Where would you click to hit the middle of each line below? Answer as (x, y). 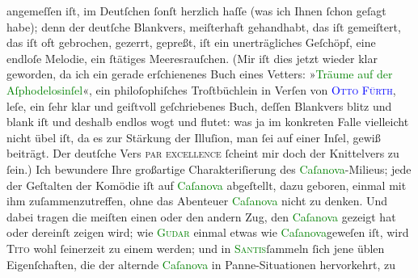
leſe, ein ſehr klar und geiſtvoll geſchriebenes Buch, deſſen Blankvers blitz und (199, 105)
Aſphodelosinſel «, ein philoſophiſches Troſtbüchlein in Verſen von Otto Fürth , (201, 89)
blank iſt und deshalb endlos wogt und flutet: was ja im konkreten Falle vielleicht (208, 122)
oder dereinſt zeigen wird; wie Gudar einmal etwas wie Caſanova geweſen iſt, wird (208, 232)
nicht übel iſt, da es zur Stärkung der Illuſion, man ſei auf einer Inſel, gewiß (194, 137)
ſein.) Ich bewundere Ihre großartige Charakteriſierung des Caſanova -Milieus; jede (209, 168)
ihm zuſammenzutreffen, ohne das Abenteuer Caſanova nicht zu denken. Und (197, 201)
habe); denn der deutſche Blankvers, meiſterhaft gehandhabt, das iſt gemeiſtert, (204, 26)
